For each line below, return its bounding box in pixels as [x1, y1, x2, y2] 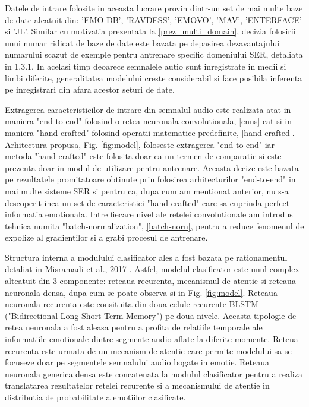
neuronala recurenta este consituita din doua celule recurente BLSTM [5, 298, 258, 310]
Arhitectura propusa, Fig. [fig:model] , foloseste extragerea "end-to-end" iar [5, 138, 275, 150]
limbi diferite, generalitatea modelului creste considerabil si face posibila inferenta [5, 71, 302, 84]
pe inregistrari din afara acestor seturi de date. [5, 83, 175, 96]
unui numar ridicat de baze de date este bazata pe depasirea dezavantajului [5, 36, 280, 49]
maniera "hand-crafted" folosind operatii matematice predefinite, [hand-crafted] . [5, 126, 295, 138]
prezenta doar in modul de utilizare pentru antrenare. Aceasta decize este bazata [5, 161, 299, 173]
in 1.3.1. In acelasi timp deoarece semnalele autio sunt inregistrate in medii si [5, 59, 286, 72]
